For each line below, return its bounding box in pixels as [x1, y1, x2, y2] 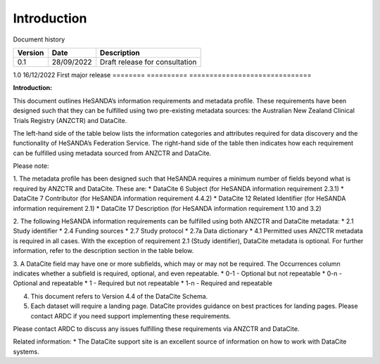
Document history [13, 35, 65, 44]
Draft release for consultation [99, 57, 197, 67]
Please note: [13, 162, 49, 170]
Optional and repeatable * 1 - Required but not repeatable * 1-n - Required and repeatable [13, 279, 272, 287]
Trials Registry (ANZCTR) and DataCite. [13, 116, 127, 124]
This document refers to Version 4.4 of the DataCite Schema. [30, 292, 208, 300]
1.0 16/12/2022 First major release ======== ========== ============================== [13, 70, 312, 79]
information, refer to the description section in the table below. [13, 247, 194, 255]
